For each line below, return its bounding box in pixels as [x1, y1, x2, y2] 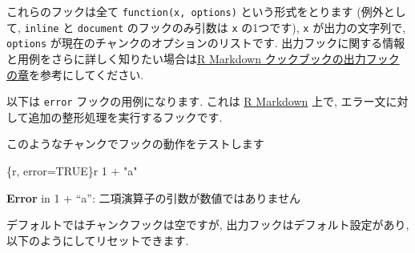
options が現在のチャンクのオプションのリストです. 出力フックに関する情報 [6, 34, 405, 51]
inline [24, 22, 59, 34]
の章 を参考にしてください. [6, 66, 144, 82]
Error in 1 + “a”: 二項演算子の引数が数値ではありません [6, 189, 301, 206]
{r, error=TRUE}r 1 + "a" [6, 163, 138, 179]
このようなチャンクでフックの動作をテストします [6, 135, 264, 152]
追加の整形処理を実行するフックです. [28, 108, 223, 125]
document [77, 22, 124, 34]
